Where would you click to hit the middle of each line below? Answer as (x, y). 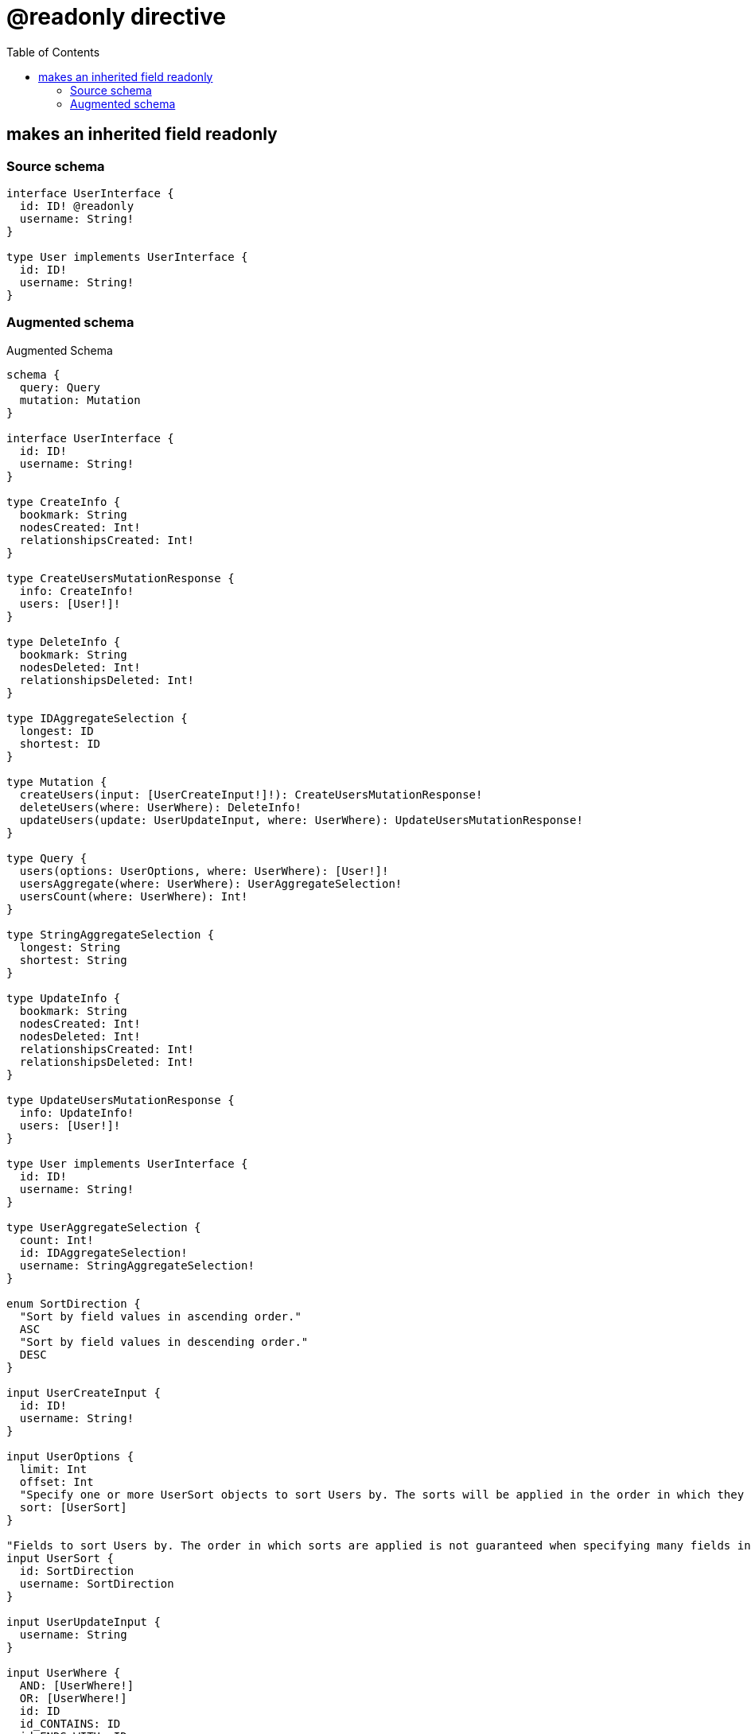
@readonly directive (116, 17)
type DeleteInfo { (64, 642)
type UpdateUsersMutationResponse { (121, 1100)
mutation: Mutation (80, 400)
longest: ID (56, 731)
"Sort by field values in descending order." (164, 1341)
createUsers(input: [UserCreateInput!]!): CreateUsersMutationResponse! (251, 794)
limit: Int (53, 1469)
